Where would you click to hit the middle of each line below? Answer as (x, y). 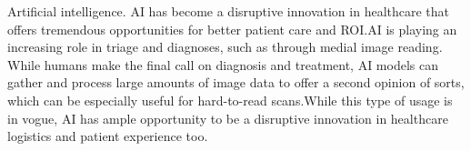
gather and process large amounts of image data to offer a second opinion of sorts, (236, 82)
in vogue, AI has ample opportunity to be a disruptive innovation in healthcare (228, 118)
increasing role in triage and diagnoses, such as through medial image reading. (225, 47)
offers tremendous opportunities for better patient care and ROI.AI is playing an (232, 29)
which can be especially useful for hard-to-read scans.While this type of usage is (230, 100)
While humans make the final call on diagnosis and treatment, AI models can (223, 64)
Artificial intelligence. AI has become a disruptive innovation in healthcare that (229, 11)
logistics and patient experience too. (108, 136)
